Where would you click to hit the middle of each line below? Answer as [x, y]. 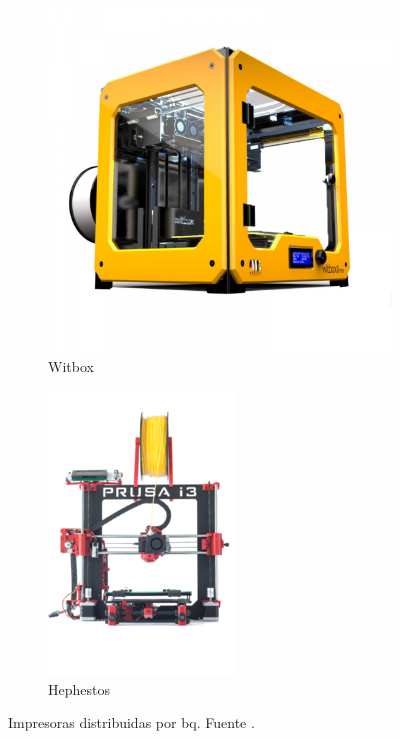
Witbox [71, 365]
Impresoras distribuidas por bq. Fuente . [131, 722]
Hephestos [79, 688]
